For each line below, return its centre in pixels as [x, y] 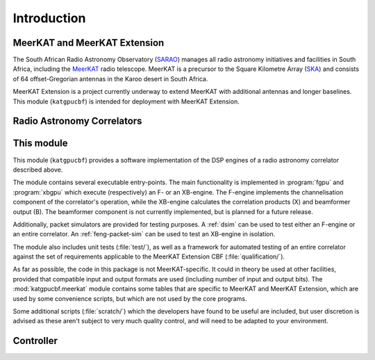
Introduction [49, 18]
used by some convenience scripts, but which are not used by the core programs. [130, 298]
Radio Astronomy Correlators [77, 121]
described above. [38, 170]
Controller [35, 341]
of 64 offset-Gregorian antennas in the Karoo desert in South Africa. [110, 79]
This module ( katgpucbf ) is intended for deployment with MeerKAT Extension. [126, 101]
